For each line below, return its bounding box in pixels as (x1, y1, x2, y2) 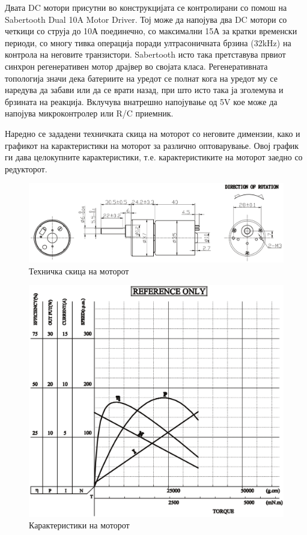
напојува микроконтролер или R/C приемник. (5, 107, 174, 119)
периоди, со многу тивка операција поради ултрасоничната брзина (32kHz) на (5, 36, 291, 49)
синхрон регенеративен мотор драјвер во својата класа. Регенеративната (5, 59, 268, 72)
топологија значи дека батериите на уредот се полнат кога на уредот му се (5, 71, 278, 84)
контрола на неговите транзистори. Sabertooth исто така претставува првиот (5, 48, 286, 61)
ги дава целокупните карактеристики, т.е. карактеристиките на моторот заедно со (5, 151, 303, 163)
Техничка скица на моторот (29, 264, 129, 277)
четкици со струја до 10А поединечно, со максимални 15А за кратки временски (5, 25, 297, 37)
